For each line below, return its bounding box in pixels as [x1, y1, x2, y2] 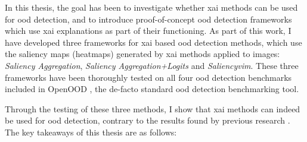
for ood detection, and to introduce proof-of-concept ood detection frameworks [5, 12, 292, 25]
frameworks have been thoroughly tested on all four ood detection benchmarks [5, 71, 292, 83]
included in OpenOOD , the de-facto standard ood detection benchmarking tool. [5, 83, 299, 95]
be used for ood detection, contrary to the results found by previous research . [5, 114, 290, 127]
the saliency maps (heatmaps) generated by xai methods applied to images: [5, 48, 280, 60]
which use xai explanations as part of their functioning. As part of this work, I [5, 24, 292, 37]
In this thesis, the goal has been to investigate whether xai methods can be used [5, 1, 298, 13]
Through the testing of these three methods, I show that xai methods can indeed [5, 102, 300, 115]
